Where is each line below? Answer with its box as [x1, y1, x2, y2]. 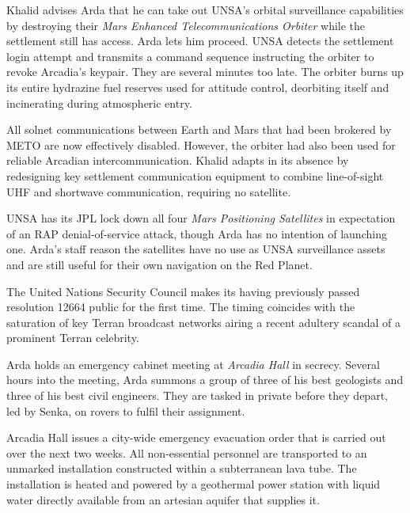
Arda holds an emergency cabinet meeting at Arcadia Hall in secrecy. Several [6, 355, 380, 372]
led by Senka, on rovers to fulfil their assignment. [6, 402, 245, 419]
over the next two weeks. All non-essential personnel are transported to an [6, 444, 367, 461]
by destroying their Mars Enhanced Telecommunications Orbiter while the [6, 17, 366, 33]
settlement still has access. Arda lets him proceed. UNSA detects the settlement [6, 32, 394, 49]
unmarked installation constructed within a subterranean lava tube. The [6, 460, 357, 477]
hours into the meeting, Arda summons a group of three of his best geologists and [6, 371, 404, 388]
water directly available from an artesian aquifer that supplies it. [6, 491, 320, 507]
